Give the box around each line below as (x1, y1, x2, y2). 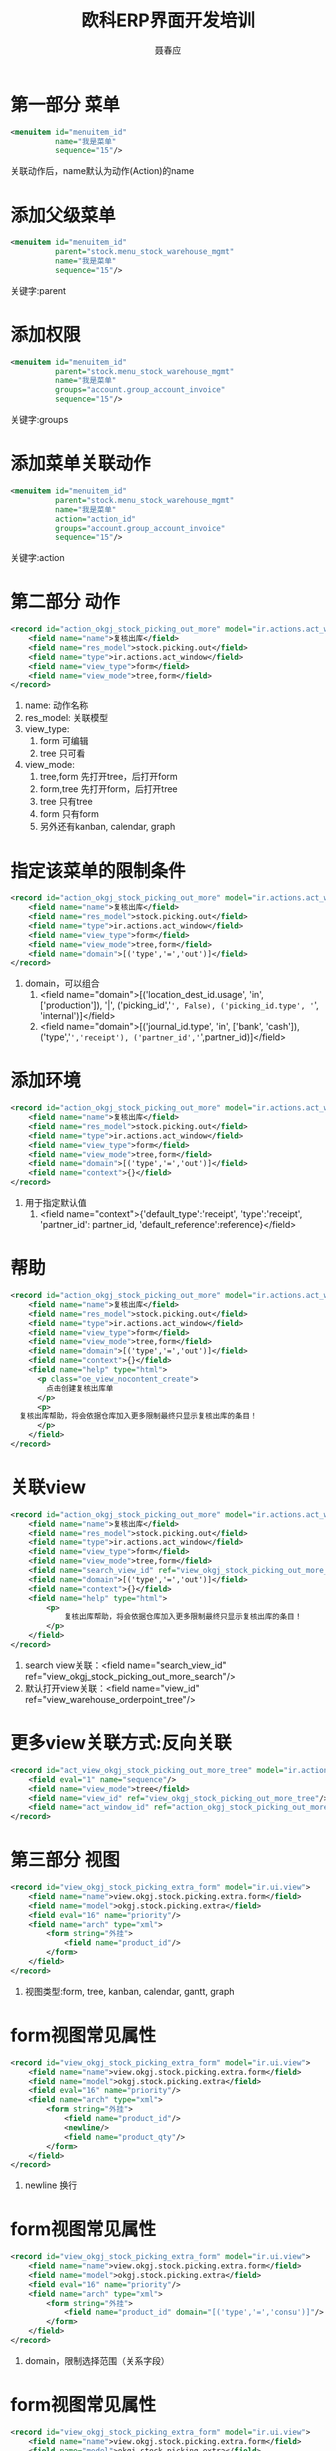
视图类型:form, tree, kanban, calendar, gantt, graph (24, 1985, 235, 1997)
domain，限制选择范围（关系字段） (24, 2354, 170, 2366)
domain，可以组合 (24, 977, 100, 990)
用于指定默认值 (24, 1197, 87, 1209)
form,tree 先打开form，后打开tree (39, 783, 178, 795)
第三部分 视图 (10, 1849, 120, 1871)
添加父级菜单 (10, 204, 117, 226)
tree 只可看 (39, 747, 86, 760)
